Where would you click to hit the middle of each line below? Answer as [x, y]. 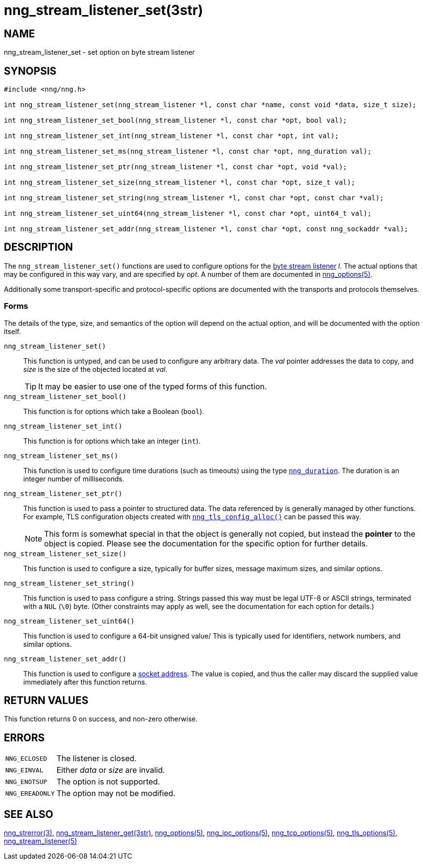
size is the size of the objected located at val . [95, 369]
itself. [13, 331]
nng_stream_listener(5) [40, 841]
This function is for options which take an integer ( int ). [112, 441]
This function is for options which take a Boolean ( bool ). [114, 411]
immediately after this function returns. [85, 682]
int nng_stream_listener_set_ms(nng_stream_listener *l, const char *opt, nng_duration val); [188, 152]
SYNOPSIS [30, 71]
